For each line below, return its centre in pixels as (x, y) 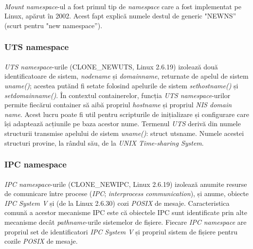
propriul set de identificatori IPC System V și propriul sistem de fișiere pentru (121, 231)
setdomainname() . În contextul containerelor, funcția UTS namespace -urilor (117, 95)
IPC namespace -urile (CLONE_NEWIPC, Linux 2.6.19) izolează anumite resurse (126, 184)
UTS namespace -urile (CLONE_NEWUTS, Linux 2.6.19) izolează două (111, 66)
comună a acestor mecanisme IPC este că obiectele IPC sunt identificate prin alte (126, 212)
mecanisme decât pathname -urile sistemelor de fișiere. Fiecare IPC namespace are (126, 222)
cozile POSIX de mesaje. (41, 241)
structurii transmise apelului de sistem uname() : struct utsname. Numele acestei (124, 133)
